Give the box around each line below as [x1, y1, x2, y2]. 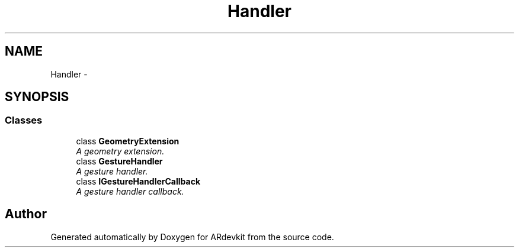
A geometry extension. [76, 146, 165, 156]
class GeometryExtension [76, 135, 180, 146]
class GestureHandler [76, 156, 163, 166]
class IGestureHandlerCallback [76, 176, 201, 186]
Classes [5, 114, 43, 127]
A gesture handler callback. [76, 186, 184, 196]
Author [5, 206, 47, 222]
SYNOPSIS [5, 89, 69, 105]
